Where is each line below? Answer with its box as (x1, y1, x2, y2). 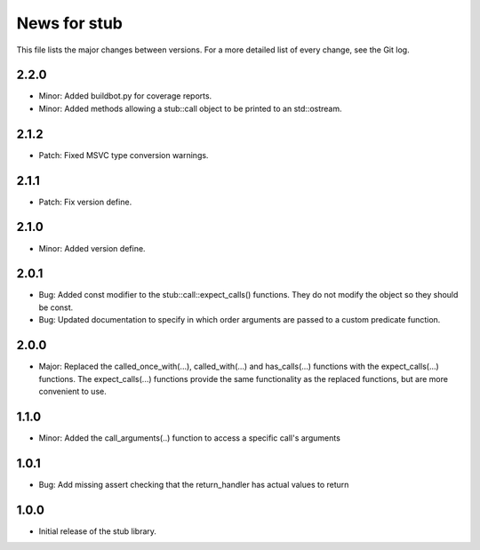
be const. (38, 302, 74, 313)
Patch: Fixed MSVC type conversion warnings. (38, 149, 209, 160)
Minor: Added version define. (38, 243, 146, 253)
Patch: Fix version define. (38, 196, 132, 207)
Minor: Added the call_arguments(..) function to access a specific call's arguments (38, 432, 341, 443)
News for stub (16, 13, 124, 33)
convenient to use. (38, 386, 107, 396)
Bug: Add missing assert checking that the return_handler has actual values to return (38, 479, 349, 490)
